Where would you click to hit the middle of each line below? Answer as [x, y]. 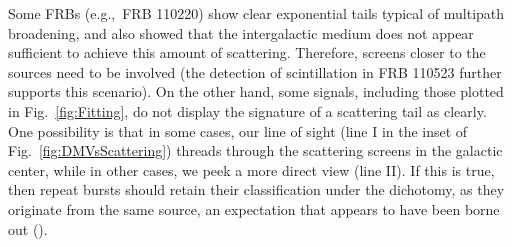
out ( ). [28, 228]
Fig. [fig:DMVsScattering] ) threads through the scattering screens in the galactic [255, 150]
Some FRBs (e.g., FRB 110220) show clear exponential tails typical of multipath [256, 13]
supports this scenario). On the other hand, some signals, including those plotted [256, 91]
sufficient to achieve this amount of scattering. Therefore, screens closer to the [247, 52]
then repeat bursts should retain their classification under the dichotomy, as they [256, 189]
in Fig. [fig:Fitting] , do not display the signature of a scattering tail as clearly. [247, 110]
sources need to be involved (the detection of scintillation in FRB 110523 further [255, 71]
